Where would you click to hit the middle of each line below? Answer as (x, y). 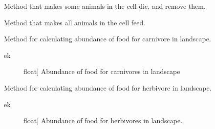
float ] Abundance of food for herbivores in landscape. (103, 120)
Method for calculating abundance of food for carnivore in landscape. (107, 39)
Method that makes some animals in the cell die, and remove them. (105, 6)
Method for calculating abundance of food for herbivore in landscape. (108, 87)
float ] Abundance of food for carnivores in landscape (102, 71)
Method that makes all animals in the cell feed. (75, 22)
